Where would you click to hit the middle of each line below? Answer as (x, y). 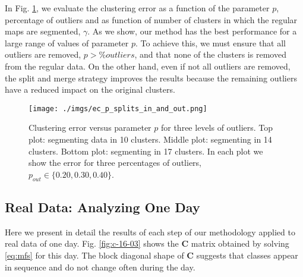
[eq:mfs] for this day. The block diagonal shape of (94, 255)
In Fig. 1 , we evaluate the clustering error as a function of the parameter (137, 8)
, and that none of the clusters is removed (210, 54)
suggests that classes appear (247, 255)
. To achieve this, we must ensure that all (211, 43)
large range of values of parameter (67, 43)
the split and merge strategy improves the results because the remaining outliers (151, 78)
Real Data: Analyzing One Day (102, 207)
